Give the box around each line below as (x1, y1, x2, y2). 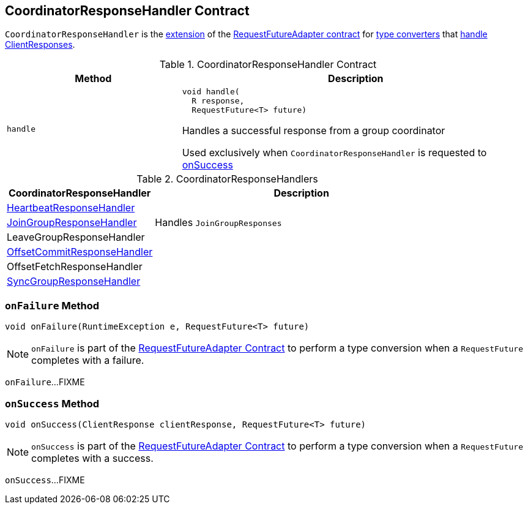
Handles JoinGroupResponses (155, 216, 282, 229)
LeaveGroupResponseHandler (7, 231, 145, 244)
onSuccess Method (5, 397, 100, 410)
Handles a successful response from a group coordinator (182, 124, 445, 137)
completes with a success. (31, 451, 154, 464)
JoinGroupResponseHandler (7, 216, 137, 229)
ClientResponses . (5, 39, 75, 50)
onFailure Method (5, 299, 100, 312)
